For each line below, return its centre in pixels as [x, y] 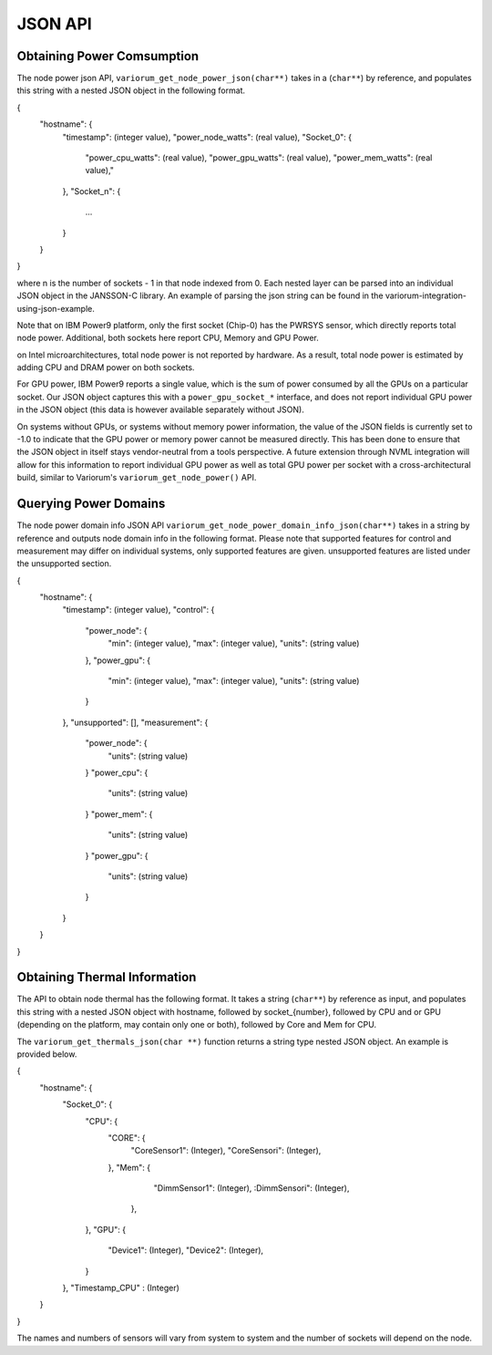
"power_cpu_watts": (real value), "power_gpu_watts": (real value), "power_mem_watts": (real [259, 158]
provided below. [47, 1054]
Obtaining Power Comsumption [108, 56]
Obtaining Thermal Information [107, 977]
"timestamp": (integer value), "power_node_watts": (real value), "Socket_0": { [207, 137]
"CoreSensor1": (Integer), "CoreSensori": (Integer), [226, 1151]
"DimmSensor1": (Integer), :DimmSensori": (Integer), [251, 1188]
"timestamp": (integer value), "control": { [138, 610]
